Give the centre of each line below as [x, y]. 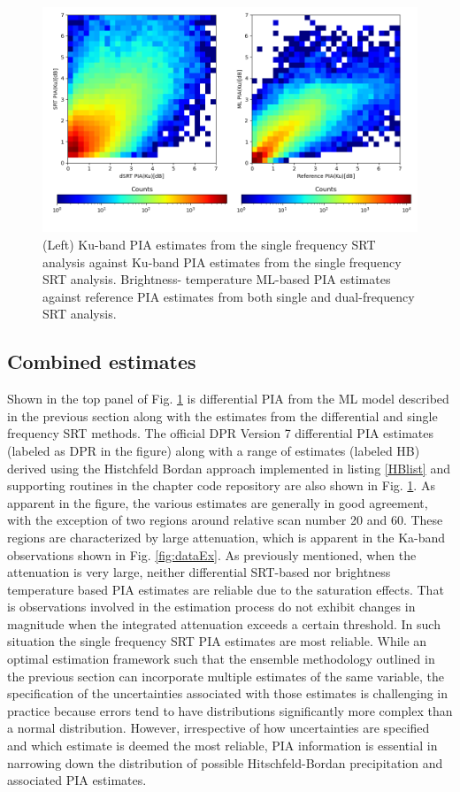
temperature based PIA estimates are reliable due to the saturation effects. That [226, 589]
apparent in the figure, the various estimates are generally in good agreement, [218, 502]
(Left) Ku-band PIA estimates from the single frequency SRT [209, 244]
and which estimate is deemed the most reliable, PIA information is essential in [222, 746]
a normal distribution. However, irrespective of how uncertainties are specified [218, 728]
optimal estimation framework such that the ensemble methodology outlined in [221, 659]
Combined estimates [102, 361]
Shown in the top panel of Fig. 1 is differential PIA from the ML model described [228, 399]
